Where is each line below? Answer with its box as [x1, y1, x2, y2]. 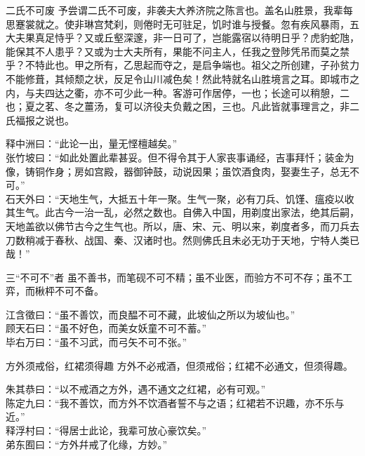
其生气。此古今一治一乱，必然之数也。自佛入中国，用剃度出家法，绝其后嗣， [6, 205, 359, 220]
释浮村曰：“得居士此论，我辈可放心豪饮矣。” [6, 423, 207, 438]
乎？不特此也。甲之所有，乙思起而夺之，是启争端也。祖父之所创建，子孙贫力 [6, 58, 359, 72]
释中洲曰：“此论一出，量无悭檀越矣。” [6, 136, 178, 151]
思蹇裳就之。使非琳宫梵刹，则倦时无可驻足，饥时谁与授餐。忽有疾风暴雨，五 [6, 16, 359, 31]
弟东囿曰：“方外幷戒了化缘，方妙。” [6, 436, 168, 451]
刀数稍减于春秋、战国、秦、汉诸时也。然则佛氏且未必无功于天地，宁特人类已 [6, 232, 359, 247]
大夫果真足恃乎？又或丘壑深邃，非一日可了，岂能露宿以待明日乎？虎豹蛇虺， [6, 30, 359, 45]
